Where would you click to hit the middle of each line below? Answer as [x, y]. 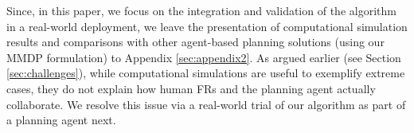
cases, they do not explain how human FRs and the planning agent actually [191, 88]
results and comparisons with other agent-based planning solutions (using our [195, 42]
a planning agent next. [61, 120]
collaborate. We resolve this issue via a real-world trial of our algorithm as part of [206, 104]
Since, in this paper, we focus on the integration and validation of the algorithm [201, 10]
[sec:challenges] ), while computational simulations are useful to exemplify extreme [206, 73]
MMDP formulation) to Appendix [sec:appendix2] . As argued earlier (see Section [204, 57]
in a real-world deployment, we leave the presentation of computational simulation [207, 26]
